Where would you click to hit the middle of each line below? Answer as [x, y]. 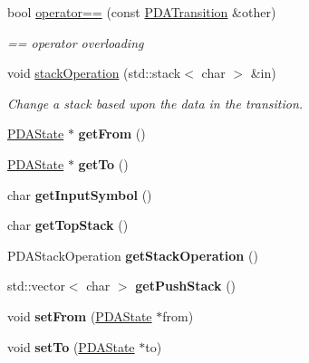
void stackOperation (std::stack [94, 73]
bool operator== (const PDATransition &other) [142, 12]
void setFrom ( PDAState [80, 315]
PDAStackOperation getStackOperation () [133, 255]
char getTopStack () [68, 225]
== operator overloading [76, 42]
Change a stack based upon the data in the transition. [155, 103]
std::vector [36, 286]
